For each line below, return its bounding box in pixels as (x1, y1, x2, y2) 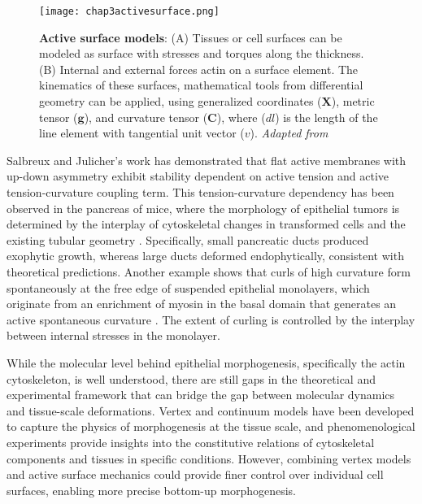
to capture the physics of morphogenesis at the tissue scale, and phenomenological (7, 418, 415, 435)
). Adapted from (250, 124, 328, 141)
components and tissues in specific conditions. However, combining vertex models (7, 450, 411, 467)
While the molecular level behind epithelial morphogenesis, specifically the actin (7, 354, 406, 371)
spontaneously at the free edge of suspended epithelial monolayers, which (7, 279, 370, 296)
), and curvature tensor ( (84, 108, 208, 125)
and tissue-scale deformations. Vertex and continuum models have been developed (7, 402, 415, 419)
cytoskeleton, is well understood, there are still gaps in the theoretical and (7, 370, 376, 387)
